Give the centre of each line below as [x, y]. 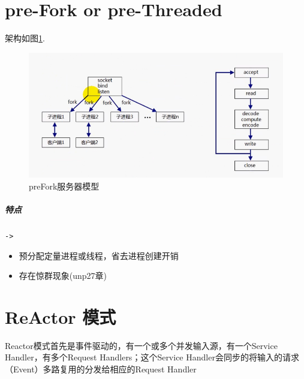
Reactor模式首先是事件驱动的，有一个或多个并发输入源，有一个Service [141, 345]
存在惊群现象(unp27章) [63, 276]
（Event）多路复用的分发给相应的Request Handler [101, 369]
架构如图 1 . [25, 38]
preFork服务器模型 [64, 186]
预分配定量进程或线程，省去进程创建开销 [99, 255]
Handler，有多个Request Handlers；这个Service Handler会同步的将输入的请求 [152, 357]
